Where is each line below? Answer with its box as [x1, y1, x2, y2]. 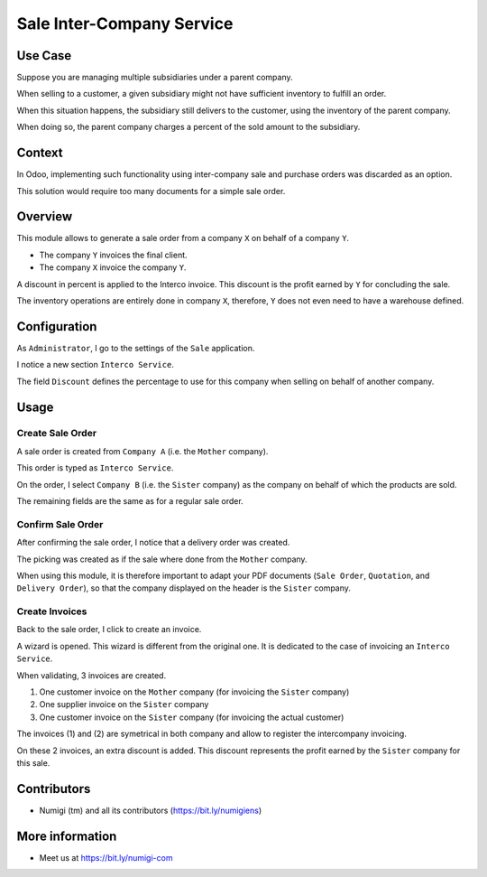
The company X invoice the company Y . [39, 262, 187, 273]
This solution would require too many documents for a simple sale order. [16, 185, 286, 196]
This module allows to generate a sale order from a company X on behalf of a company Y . [16, 233, 350, 244]
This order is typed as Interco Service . [16, 462, 174, 473]
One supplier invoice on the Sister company [39, 699, 209, 710]
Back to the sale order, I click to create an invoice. [16, 624, 202, 635]
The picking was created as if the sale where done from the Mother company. [16, 554, 308, 564]
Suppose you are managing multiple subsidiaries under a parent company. [16, 72, 293, 83]
